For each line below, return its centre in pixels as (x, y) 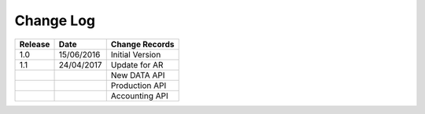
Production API (139, 85)
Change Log (55, 20)
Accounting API (139, 96)
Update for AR (137, 64)
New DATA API (138, 75)
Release (35, 44)
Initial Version (136, 54)
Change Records (142, 44)
